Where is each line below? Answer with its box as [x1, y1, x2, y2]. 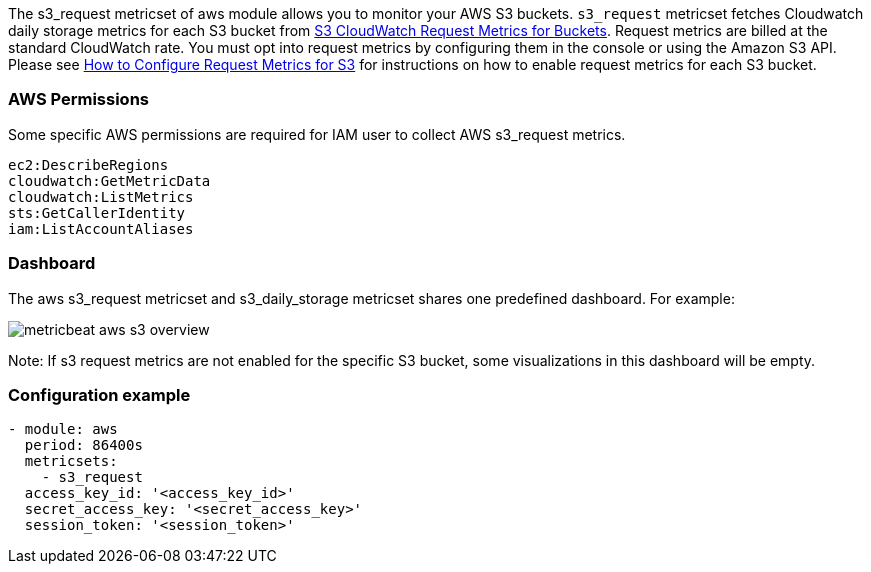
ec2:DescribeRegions [8, 156, 169, 173]
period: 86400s [24, 437, 143, 454]
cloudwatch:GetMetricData [8, 172, 211, 189]
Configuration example [8, 384, 191, 405]
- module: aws [8, 421, 118, 438]
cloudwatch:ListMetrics [8, 188, 194, 205]
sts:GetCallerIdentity [8, 204, 186, 221]
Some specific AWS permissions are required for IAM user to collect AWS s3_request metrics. [8, 125, 626, 143]
